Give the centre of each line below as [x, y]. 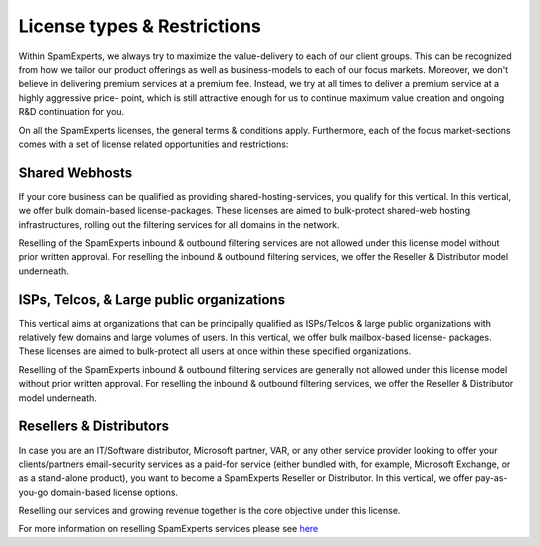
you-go [33, 492]
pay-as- [491, 478]
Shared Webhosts [75, 172]
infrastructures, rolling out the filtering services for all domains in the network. [179, 224]
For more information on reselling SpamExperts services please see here [168, 529]
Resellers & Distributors [94, 426]
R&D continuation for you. [71, 112]
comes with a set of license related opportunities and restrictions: [153, 144]
